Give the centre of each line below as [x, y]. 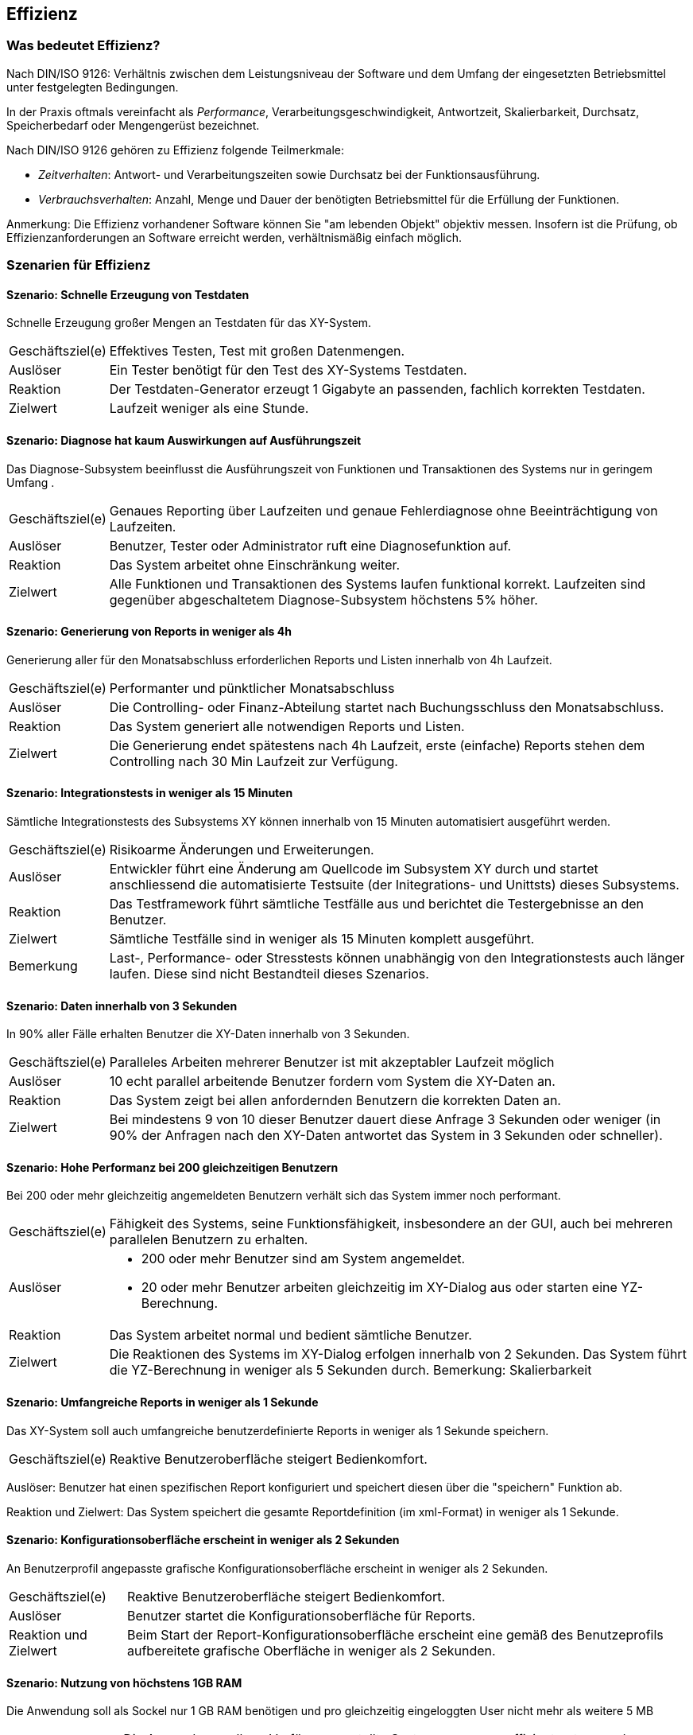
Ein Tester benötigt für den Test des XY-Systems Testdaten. [288, 370]
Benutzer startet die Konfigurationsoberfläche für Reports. [301, 1615]
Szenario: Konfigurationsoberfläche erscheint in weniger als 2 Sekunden [203, 1540]
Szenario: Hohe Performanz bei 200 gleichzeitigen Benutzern [172, 1167]
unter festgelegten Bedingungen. [93, 87]
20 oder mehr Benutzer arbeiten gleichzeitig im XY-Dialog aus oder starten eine [379, 1288]
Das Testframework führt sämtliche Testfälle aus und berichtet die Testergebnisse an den [377, 904]
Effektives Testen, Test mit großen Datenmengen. [257, 351]
